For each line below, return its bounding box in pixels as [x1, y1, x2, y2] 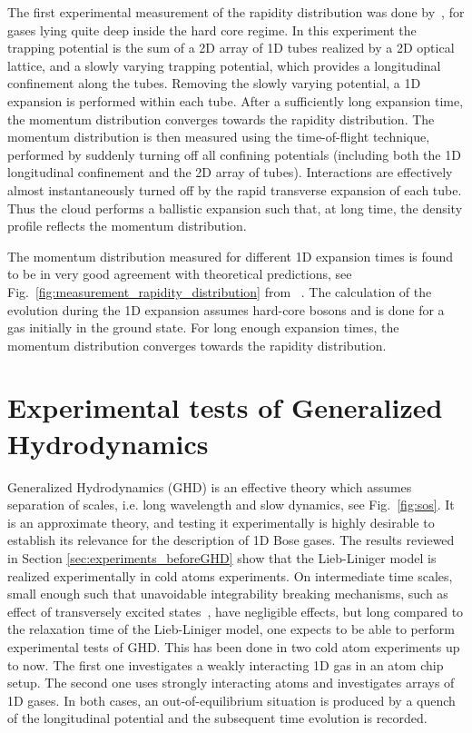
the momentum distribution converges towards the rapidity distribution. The [7, 109, 435, 128]
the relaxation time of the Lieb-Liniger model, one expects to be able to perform [7, 619, 455, 639]
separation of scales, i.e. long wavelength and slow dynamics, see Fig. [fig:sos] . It [7, 495, 455, 514]
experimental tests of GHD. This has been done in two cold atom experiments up [7, 637, 460, 656]
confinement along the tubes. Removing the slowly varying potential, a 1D [7, 74, 421, 93]
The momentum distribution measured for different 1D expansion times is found [7, 246, 454, 265]
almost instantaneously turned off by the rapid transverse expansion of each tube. [7, 180, 462, 199]
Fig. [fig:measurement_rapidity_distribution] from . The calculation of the [7, 282, 432, 301]
